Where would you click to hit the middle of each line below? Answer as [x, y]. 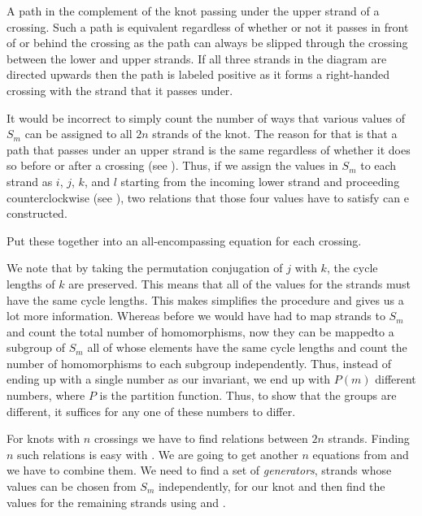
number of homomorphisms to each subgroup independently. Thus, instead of [199, 363]
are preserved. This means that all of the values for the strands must [239, 283]
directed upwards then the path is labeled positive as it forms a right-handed [198, 74]
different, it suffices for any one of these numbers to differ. [151, 411]
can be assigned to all [78, 134]
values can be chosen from [72, 486]
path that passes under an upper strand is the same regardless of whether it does [209, 149]
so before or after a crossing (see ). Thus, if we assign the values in [172, 165]
